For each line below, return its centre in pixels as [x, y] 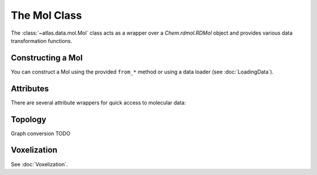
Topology [28, 120]
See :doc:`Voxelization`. [39, 164]
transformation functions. [42, 41]
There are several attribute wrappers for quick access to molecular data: [98, 102]
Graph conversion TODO [41, 133]
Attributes [30, 88]
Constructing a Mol [47, 58]
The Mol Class [46, 15]
